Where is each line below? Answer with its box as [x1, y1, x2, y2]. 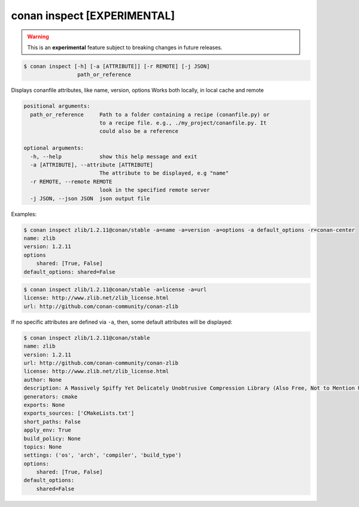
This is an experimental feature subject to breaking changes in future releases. [27, 44, 223, 51]
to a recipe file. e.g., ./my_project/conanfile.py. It [99, 120, 267, 126]
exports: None [23, 402, 65, 408]
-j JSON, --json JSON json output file [30, 195, 150, 202]
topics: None [23, 443, 62, 450]
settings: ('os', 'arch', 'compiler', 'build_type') [23, 452, 182, 458]
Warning [27, 33, 49, 40]
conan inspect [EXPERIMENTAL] [11, 9, 175, 22]
